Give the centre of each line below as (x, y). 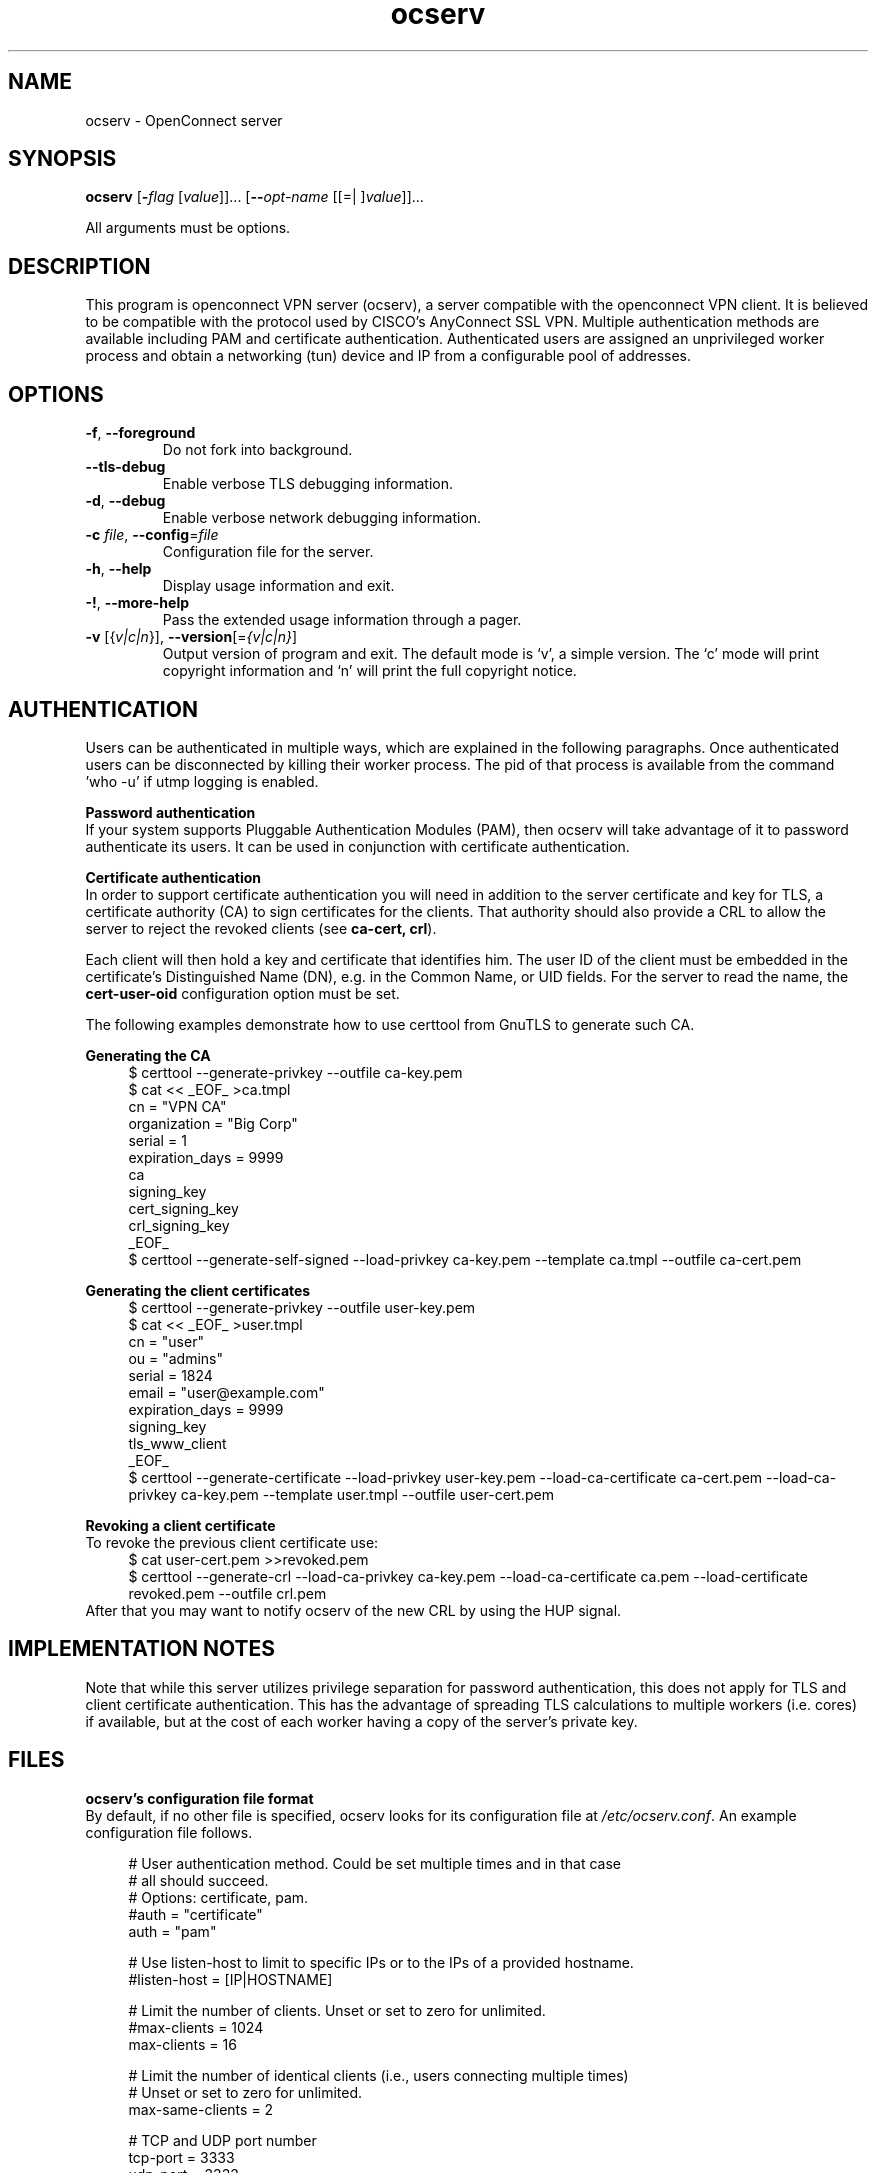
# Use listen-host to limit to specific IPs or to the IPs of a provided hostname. (381, 1962)
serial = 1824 (170, 1375)
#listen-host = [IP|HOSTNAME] (230, 1979)
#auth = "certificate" (195, 1914)
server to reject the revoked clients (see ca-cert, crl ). (261, 928)
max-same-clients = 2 (201, 2109)
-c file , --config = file (152, 535)
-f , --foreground (140, 433)
